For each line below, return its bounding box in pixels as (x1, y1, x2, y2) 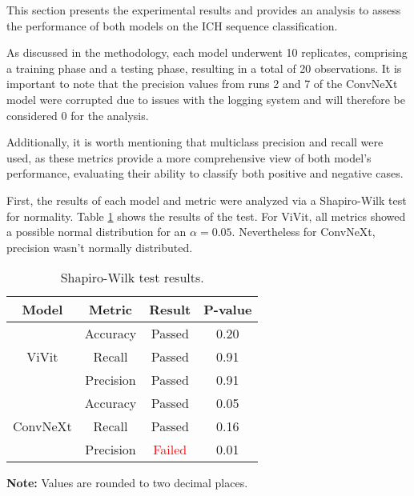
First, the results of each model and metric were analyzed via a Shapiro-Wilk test (6, 191, 407, 208)
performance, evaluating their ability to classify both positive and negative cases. (6, 165, 404, 182)
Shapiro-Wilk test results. (60, 268, 204, 287)
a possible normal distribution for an (6, 223, 187, 240)
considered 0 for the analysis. (6, 106, 149, 123)
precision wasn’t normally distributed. (6, 238, 193, 255)
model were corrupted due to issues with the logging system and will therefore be (6, 90, 405, 107)
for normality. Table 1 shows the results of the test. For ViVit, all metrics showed (6, 207, 406, 224)
